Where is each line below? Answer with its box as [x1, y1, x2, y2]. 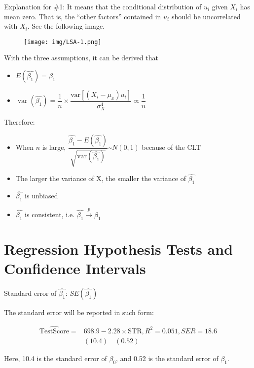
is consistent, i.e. [25, 209, 75, 219]
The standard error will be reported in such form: [4, 307, 154, 318]
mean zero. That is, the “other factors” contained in [4, 11, 161, 21]
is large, [42, 142, 66, 152]
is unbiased [25, 190, 58, 201]
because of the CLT [142, 142, 201, 152]
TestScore [39, 327, 69, 335]
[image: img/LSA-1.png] [24, 38, 102, 46]
